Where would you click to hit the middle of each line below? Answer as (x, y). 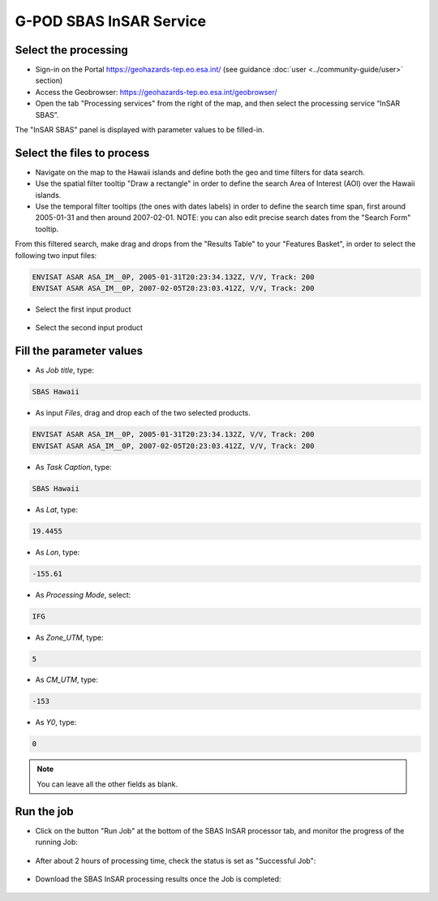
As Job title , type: (65, 370)
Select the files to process (82, 153)
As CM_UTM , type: (67, 680)
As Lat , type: (57, 509)
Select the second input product (89, 328)
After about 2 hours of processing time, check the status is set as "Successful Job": (176, 860)
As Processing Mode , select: (83, 595)
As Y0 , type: (56, 722)
